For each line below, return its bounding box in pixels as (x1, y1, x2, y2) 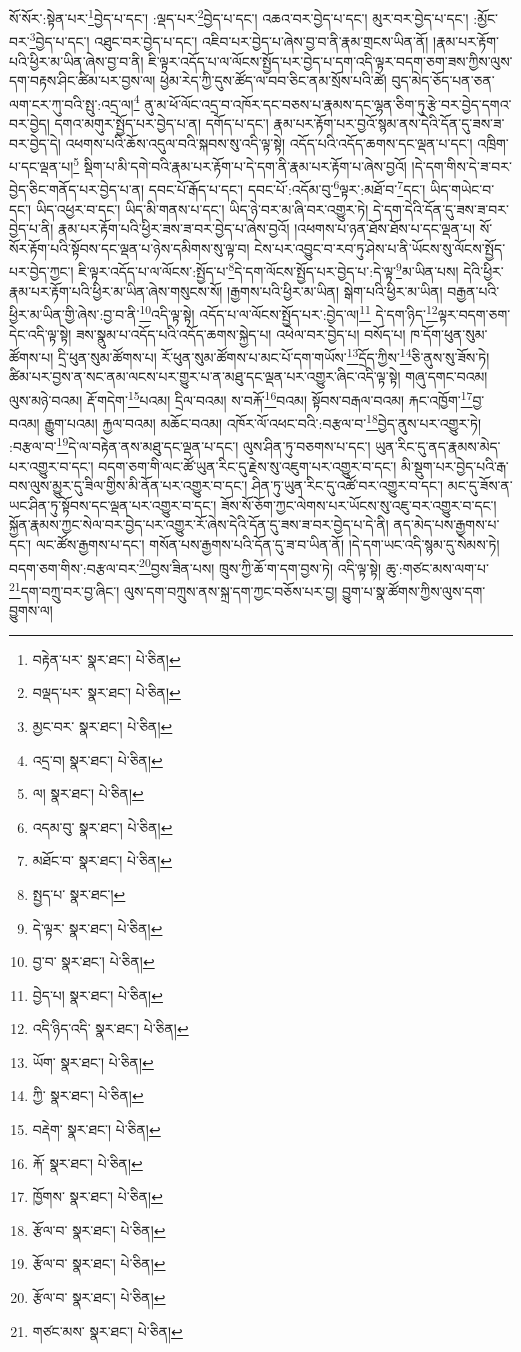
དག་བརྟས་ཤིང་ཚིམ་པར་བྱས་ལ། (9, 70, 156, 91)
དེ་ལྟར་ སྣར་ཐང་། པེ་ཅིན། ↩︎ (32, 917, 163, 938)
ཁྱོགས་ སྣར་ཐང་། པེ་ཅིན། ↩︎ (32, 1186, 163, 1207)
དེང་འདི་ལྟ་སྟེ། (9, 323, 72, 344)
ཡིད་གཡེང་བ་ (430, 179, 495, 200)
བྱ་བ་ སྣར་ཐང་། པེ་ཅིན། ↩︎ (32, 951, 155, 972)
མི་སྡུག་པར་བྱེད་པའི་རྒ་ (401, 455, 509, 476)
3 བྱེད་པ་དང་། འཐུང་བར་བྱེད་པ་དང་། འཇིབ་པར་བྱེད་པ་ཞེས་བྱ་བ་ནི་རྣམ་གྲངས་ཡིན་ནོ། (29, 28, 429, 51)
